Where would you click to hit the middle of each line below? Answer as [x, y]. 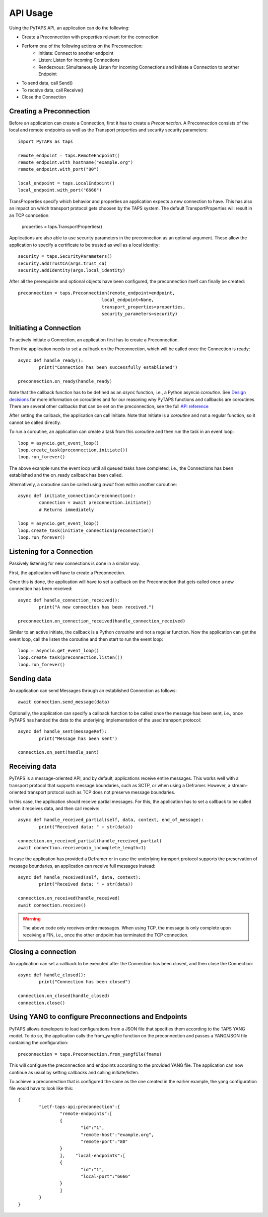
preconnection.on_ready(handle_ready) [65, 381]
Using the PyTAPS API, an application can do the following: [69, 28]
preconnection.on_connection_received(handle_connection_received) [102, 621]
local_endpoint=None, [128, 300]
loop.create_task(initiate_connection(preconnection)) [86, 530]
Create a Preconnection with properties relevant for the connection [90, 37]
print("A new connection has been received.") [97, 607]
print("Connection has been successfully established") [108, 367]
